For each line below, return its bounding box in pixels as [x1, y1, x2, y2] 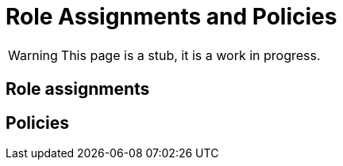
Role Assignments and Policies [6, 3, 337, 30]
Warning [8, 47, 58, 63]
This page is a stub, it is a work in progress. [60, 47, 321, 63]
